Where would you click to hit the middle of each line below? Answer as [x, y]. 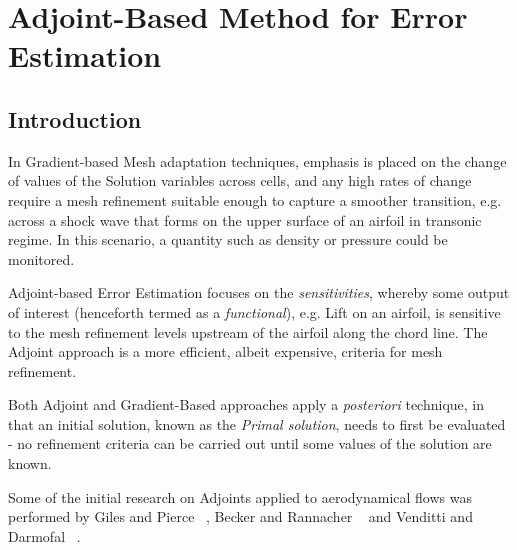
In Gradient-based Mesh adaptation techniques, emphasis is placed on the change [257, 160]
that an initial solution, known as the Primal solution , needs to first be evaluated [257, 423]
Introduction [75, 118]
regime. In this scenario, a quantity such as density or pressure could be [228, 239]
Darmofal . [44, 535]
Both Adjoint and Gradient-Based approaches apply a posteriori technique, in [246, 404]
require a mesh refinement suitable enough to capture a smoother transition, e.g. [255, 199]
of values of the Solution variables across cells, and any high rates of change [240, 180]
